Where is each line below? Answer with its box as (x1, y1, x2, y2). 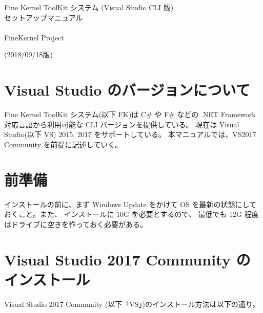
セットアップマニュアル (4, 12, 83, 23)
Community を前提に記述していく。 (4, 139, 123, 149)
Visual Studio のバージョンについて (4, 79, 250, 100)
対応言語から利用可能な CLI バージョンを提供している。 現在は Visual (4, 119, 239, 129)
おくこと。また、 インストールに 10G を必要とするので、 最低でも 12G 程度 (4, 209, 259, 219)
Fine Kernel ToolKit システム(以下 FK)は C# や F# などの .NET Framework (4, 109, 256, 120)
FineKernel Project (4, 32, 64, 42)
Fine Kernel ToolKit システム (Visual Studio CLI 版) (4, 2, 174, 12)
